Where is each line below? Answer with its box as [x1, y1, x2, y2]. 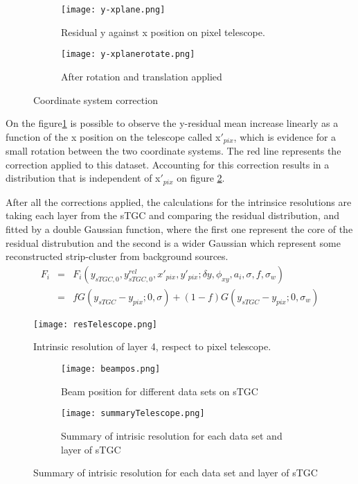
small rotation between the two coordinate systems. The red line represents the [6, 144, 341, 158]
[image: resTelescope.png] [33, 319, 157, 329]
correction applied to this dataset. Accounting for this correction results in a [6, 157, 330, 171]
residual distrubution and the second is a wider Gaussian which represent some [6, 235, 341, 250]
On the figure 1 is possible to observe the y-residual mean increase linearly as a [6, 116, 339, 130]
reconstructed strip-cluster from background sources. [6, 249, 229, 263]
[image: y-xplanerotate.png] [61, 49, 195, 60]
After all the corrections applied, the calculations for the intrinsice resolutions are [6, 194, 352, 209]
